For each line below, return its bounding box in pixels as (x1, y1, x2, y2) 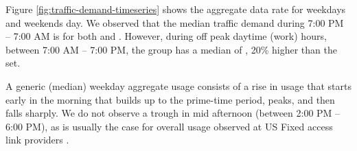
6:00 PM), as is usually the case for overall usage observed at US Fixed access (5, 119, 333, 133)
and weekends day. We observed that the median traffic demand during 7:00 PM (5, 15, 344, 30)
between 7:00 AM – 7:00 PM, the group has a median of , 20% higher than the (5, 42, 337, 56)
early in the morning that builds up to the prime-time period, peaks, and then (5, 92, 335, 106)
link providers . (5, 132, 69, 147)
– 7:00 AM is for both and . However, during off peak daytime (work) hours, (5, 29, 327, 43)
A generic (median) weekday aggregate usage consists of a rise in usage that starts (5, 78, 352, 93)
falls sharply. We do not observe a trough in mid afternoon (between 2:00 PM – (5, 106, 341, 120)
